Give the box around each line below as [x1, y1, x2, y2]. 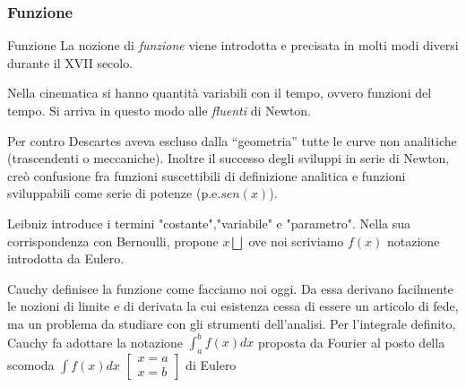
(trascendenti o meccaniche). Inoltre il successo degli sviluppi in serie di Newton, [7, 149, 450, 168]
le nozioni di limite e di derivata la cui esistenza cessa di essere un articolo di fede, [7, 297, 459, 315]
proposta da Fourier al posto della [257, 332, 445, 351]
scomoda [7, 355, 55, 374]
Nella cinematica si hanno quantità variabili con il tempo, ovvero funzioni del [7, 83, 432, 102]
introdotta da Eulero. [7, 249, 125, 268]
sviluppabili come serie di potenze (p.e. [7, 184, 221, 202]
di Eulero [186, 355, 237, 374]
